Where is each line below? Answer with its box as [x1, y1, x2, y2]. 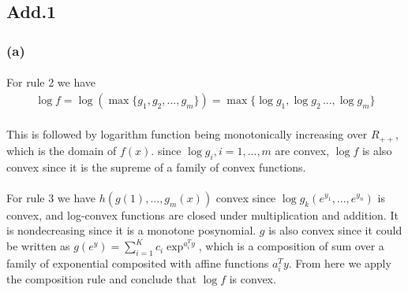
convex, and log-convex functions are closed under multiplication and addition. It [6, 206, 399, 223]
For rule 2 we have [6, 74, 96, 91]
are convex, [275, 142, 330, 158]
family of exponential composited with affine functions [6, 254, 269, 271]
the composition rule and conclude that [6, 271, 197, 287]
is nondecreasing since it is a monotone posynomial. [6, 222, 256, 238]
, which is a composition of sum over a [198, 238, 384, 254]
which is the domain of [6, 142, 117, 158]
